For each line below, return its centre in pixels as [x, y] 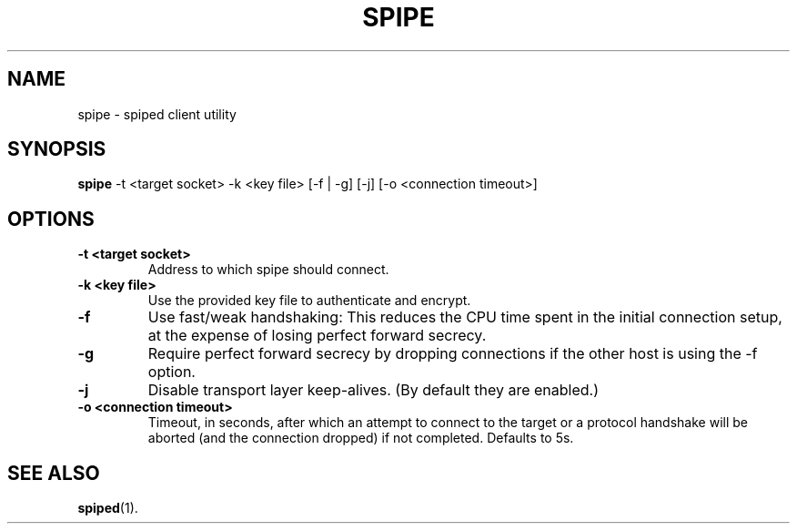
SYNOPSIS [57, 149]
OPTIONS [51, 219]
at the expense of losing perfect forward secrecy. [317, 336]
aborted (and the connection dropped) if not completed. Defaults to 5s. [361, 438]
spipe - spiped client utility [157, 114]
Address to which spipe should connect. [268, 270]
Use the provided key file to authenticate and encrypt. [309, 301]
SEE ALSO [54, 473]
